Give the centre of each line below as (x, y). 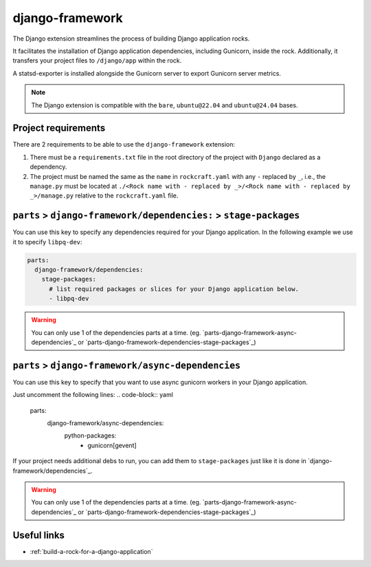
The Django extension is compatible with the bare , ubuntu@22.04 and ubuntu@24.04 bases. (165, 105)
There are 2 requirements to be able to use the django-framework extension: (124, 145)
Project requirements (59, 128)
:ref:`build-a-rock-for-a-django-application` (91, 551)
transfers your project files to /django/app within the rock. (97, 61)
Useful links (39, 535)
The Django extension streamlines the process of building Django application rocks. (131, 39)
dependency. (48, 167)
